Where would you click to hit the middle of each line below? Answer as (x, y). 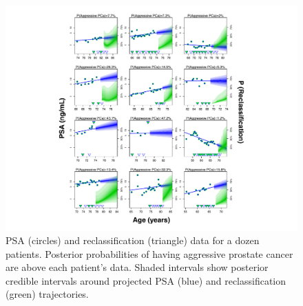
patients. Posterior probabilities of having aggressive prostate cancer (149, 253)
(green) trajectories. (47, 294)
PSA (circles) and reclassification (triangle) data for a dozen (133, 240)
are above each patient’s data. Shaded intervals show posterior (137, 267)
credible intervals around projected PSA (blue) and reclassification (146, 280)
